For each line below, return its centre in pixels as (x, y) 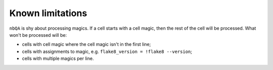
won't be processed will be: (38, 35)
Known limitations (48, 13)
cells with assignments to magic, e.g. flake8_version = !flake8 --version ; (107, 51)
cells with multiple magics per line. (58, 58)
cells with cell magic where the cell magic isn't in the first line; (86, 44)
